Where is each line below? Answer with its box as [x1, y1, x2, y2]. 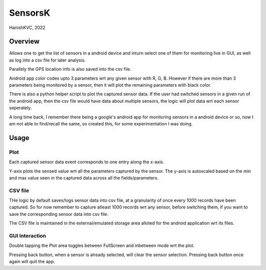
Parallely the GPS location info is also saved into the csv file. [9, 66, 132, 72]
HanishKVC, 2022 [9, 25, 45, 30]
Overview [9, 37, 40, 46]
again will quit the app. [9, 259, 55, 265]
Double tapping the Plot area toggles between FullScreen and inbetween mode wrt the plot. [9, 242, 195, 248]
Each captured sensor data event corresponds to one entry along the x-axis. [9, 159, 165, 165]
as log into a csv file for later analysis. [9, 57, 86, 63]
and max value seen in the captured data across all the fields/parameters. [9, 175, 159, 180]
